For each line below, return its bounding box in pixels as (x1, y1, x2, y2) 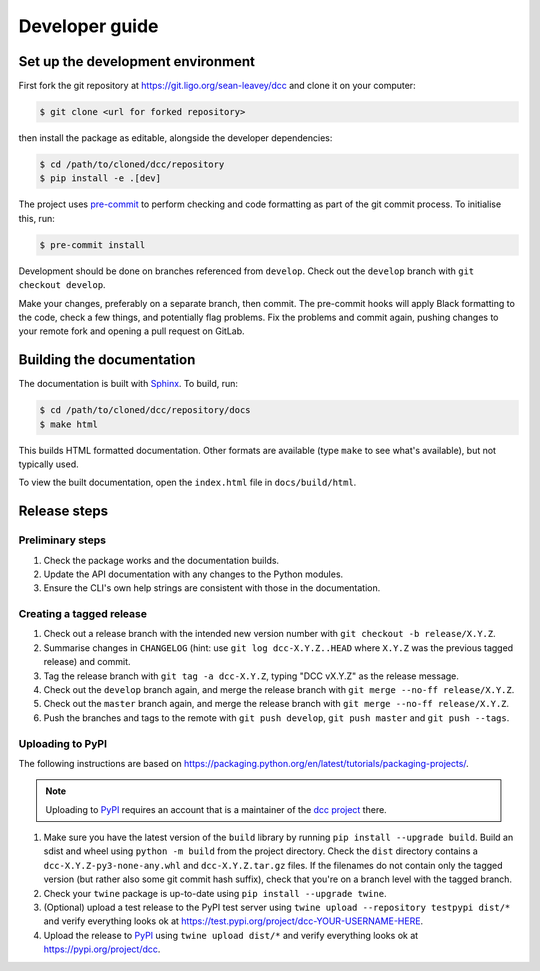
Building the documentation (18, 351, 196, 369)
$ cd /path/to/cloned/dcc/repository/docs (39, 405, 251, 416)
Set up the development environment (18, 53, 255, 70)
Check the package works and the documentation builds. (43, 554, 280, 566)
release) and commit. (43, 656, 131, 668)
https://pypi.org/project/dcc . (43, 943, 161, 955)
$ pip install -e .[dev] (39, 173, 162, 184)
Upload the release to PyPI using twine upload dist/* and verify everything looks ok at (43, 929, 419, 941)
